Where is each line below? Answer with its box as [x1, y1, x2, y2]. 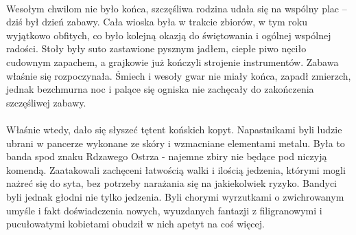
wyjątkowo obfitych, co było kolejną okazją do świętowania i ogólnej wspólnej [6, 27, 331, 42]
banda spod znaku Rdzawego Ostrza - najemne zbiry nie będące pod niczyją [6, 149, 327, 164]
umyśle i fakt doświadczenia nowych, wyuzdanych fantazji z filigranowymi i [6, 203, 322, 217]
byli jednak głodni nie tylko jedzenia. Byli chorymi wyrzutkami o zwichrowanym [6, 189, 344, 203]
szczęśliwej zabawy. [6, 95, 86, 109]
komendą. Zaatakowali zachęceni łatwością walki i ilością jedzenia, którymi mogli [6, 162, 346, 177]
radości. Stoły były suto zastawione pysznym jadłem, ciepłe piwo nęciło [6, 41, 307, 56]
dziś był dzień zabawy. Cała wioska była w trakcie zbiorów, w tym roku [6, 14, 308, 29]
